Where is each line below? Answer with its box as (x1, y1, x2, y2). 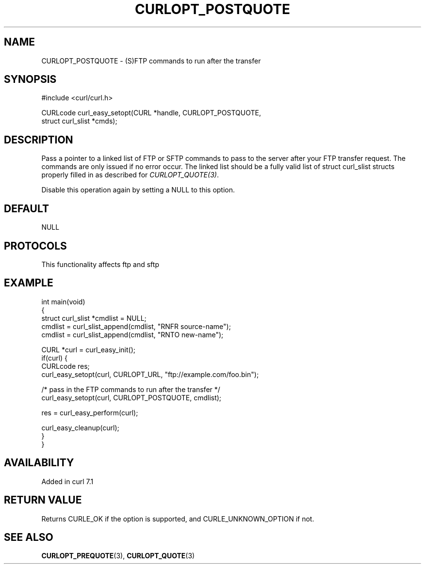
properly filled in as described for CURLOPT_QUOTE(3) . (41, 171, 219, 179)
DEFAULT (4, 202, 49, 215)
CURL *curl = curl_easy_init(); (41, 345, 135, 354)
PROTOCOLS (4, 239, 67, 252)
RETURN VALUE (4, 494, 82, 506)
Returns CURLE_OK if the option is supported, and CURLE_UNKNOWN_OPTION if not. (41, 514, 314, 523)
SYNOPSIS (4, 73, 57, 86)
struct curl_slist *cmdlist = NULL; (41, 314, 147, 322)
